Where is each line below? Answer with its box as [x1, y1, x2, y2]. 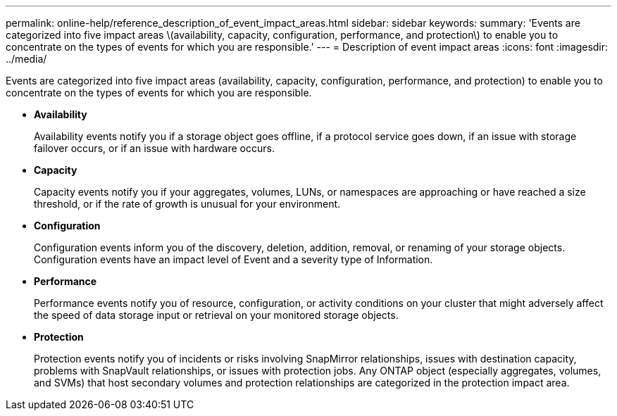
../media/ [6, 53, 47, 65]
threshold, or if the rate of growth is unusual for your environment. [34, 198, 341, 210]
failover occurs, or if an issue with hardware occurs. [34, 142, 275, 154]
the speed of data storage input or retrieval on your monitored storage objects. [34, 309, 399, 321]
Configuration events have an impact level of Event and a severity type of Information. [34, 253, 433, 265]
